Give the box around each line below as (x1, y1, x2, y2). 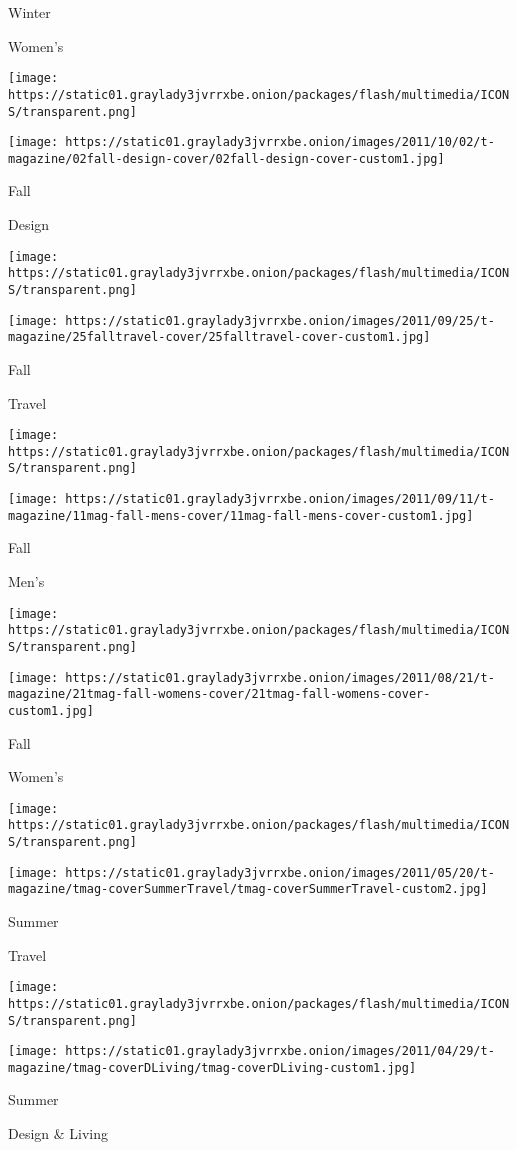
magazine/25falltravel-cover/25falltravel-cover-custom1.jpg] (8, 330, 431, 345)
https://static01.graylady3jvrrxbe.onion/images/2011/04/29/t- (65, 1044, 495, 1059)
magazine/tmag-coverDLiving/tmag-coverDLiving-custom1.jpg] (8, 1060, 417, 1075)
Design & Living (8, 1123, 109, 1144)
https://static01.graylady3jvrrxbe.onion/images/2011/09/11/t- (65, 492, 495, 507)
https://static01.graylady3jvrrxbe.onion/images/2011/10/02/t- (65, 135, 495, 150)
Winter (8, 2, 51, 22)
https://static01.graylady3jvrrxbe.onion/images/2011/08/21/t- (65, 670, 495, 685)
